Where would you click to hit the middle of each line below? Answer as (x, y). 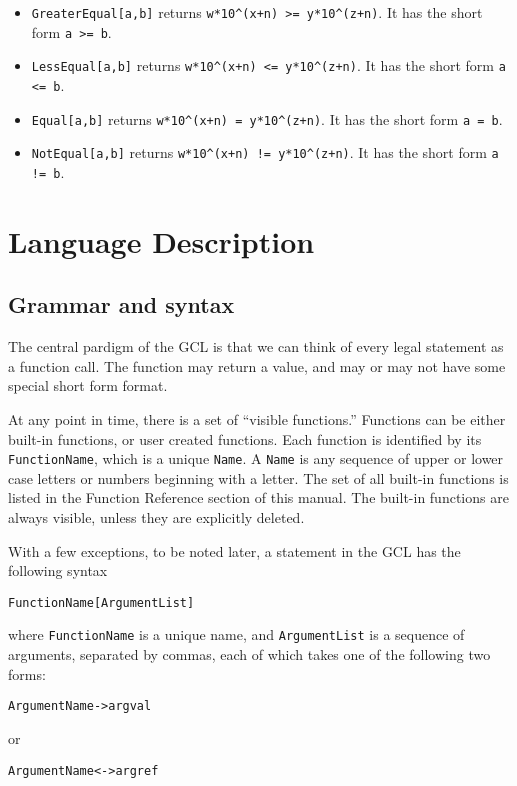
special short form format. (88, 385)
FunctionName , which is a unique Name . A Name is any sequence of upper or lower (256, 458)
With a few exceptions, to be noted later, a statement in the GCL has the (234, 550)
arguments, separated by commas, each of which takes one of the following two (249, 654)
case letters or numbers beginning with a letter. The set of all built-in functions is (258, 477)
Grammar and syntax (121, 304)
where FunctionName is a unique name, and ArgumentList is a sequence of (236, 634)
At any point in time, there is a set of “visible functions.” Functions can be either (257, 418)
